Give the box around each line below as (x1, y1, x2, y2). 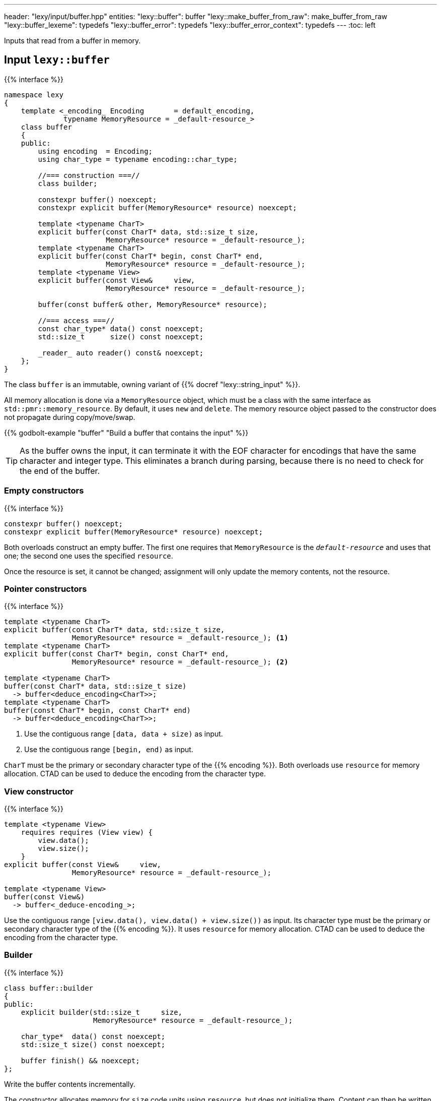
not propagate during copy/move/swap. (4, 412, 135, 421)
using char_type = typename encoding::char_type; (38, 155, 238, 163)
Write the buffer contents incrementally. (4, 1079, 135, 1088)
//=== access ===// (38, 316, 115, 325)
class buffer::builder (4, 984, 94, 992)
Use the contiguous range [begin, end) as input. (24, 745, 193, 754)
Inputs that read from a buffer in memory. (4, 36, 141, 45)
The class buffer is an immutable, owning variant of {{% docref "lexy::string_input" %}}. (4, 380, 301, 389)
